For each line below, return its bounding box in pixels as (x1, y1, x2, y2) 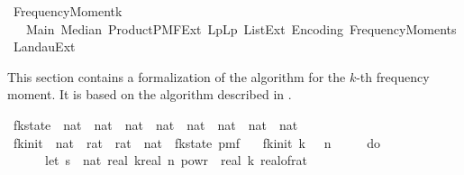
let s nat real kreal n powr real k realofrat (44, 151, 307, 170)
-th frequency (356, 67, 430, 86)
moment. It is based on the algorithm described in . (7, 85, 292, 104)
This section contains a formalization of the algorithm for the (7, 67, 346, 86)
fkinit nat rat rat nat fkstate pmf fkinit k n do (13, 133, 381, 152)
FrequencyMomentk (13, 2, 123, 20)
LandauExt (13, 37, 76, 56)
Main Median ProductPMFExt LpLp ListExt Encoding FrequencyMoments (25, 19, 457, 38)
